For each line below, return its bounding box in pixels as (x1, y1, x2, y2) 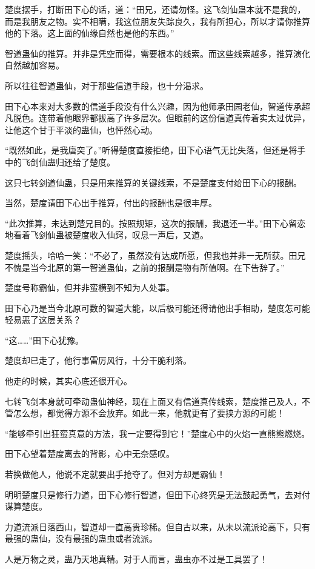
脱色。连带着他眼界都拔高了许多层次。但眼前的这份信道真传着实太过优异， (13, 111, 310, 124)
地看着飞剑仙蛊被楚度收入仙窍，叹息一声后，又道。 (5, 228, 208, 241)
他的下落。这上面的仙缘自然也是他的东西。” (5, 27, 174, 39)
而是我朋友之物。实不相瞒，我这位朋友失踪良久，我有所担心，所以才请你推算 (5, 15, 310, 27)
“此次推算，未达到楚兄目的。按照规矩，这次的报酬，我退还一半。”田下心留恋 (5, 216, 306, 229)
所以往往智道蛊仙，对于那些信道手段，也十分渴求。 (5, 79, 208, 92)
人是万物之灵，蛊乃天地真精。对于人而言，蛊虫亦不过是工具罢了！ (5, 553, 268, 565)
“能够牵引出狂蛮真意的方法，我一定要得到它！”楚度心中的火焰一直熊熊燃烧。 (5, 427, 310, 439)
